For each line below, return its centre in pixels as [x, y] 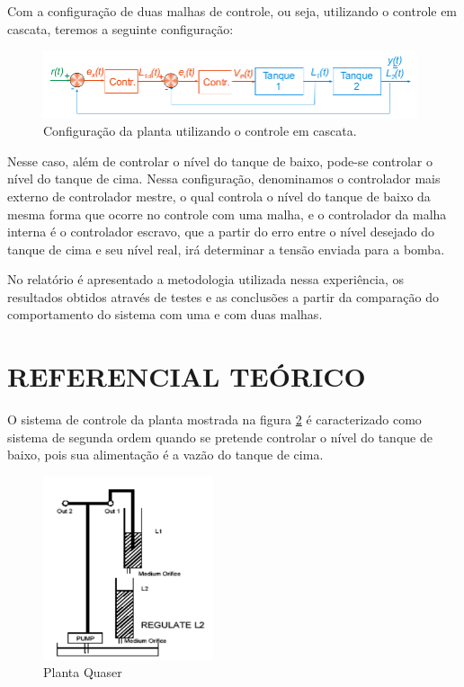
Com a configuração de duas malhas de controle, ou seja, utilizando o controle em [232, 11]
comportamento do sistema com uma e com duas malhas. [165, 314]
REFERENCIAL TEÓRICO [187, 376]
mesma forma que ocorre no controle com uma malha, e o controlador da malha [227, 214]
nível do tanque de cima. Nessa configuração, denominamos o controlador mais [224, 178]
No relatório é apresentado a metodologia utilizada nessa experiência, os [206, 279]
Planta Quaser [83, 672]
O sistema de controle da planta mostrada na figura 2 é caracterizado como [214, 419]
